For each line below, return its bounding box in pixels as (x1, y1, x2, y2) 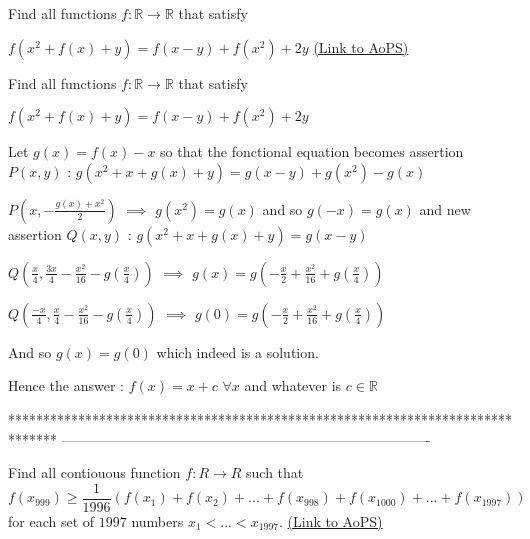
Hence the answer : (8, 375, 124, 396)
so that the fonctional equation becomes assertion (160, 141, 464, 162)
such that (246, 462, 304, 483)
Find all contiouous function (8, 462, 181, 483)
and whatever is (244, 375, 342, 396)
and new (419, 198, 471, 219)
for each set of (8, 510, 95, 531)
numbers (131, 510, 184, 531)
